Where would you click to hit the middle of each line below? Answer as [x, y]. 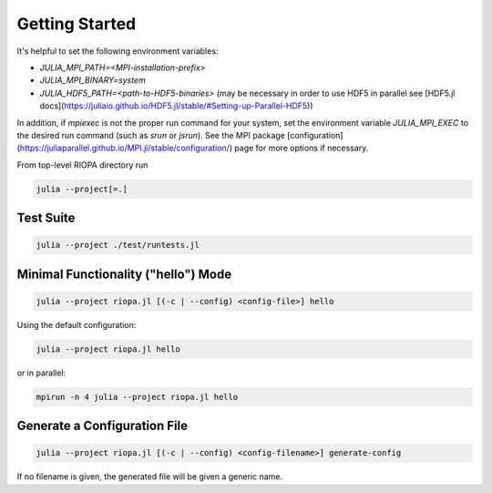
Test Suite [46, 218]
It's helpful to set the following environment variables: [118, 51]
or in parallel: [41, 373]
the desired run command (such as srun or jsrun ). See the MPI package [151, 135]
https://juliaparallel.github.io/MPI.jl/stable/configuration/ [124, 148]
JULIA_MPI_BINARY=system [92, 80]
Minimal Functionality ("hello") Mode [124, 274]
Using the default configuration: [77, 324]
